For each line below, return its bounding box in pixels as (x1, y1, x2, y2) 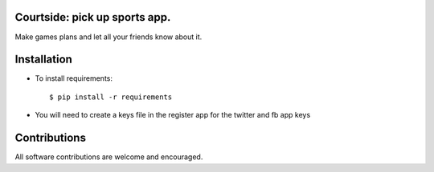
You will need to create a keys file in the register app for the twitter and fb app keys (35, 110, 311, 120)
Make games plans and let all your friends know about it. (14, 32, 203, 42)
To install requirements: (35, 74, 113, 83)
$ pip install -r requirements (49, 92, 173, 102)
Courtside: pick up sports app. (14, 10, 171, 24)
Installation (14, 53, 72, 66)
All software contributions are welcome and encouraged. (14, 152, 203, 162)
